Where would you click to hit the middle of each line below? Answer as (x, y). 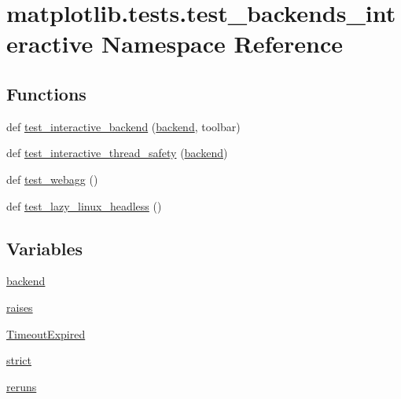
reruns (22, 386)
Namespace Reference (222, 44)
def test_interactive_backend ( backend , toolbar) (123, 126)
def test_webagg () (52, 179)
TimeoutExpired (46, 333)
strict (19, 360)
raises (20, 307)
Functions (46, 93)
